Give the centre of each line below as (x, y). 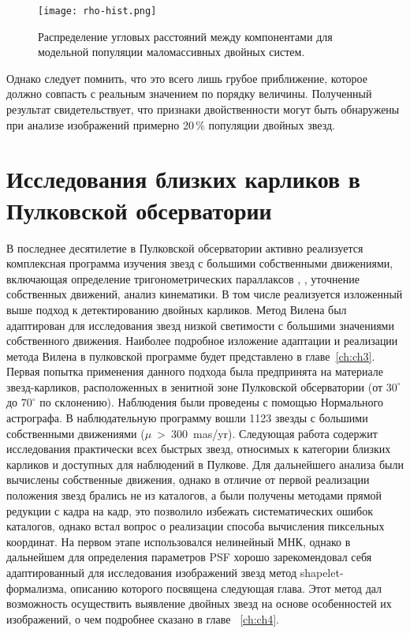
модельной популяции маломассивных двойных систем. (171, 52)
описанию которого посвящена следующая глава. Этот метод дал (226, 588)
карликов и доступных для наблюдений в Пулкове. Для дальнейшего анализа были (205, 464)
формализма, (37, 588)
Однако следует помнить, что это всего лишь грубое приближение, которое (187, 78)
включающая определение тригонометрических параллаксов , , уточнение (183, 278)
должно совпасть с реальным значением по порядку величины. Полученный (189, 94)
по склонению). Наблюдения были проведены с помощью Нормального (211, 402)
